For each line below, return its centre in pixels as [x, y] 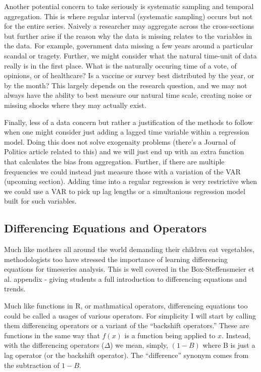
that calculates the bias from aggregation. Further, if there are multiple [114, 161]
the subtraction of [32, 365]
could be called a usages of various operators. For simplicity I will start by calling [130, 315]
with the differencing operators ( [54, 345]
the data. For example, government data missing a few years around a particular [128, 46]
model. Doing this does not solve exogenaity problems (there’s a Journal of [120, 141]
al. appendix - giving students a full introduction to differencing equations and [125, 278]
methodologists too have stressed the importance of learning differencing [116, 259]
